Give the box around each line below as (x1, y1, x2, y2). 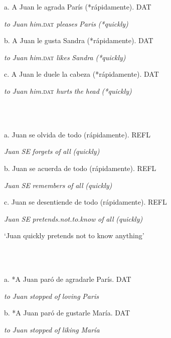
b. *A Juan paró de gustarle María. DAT (4, 307, 130, 318)
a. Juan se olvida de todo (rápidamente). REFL (4, 129, 150, 139)
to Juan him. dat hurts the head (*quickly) (4, 85, 132, 96)
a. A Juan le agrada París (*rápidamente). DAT (4, 2, 151, 12)
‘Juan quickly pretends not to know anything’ (4, 230, 144, 241)
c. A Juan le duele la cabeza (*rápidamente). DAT (4, 69, 159, 79)
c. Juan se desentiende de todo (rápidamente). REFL (4, 197, 167, 207)
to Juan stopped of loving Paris (4, 290, 99, 301)
